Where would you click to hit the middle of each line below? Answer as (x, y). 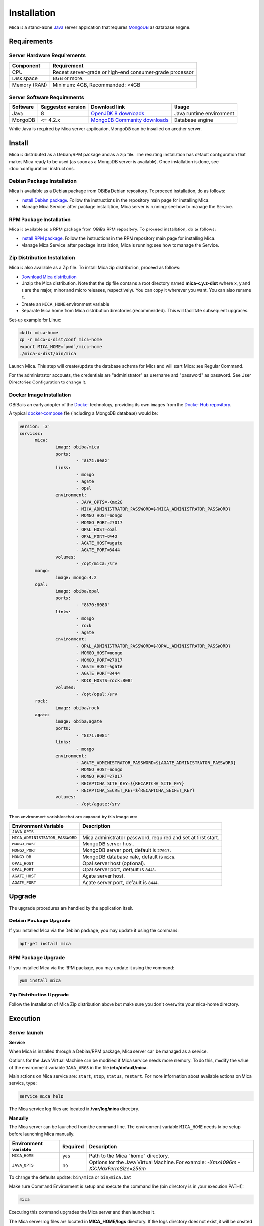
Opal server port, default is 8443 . (119, 869)
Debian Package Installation (43, 181)
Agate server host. (104, 876)
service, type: (23, 1083)
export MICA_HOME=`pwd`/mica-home (61, 346)
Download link (108, 107)
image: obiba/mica (77, 447)
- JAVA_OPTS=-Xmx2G (99, 502)
